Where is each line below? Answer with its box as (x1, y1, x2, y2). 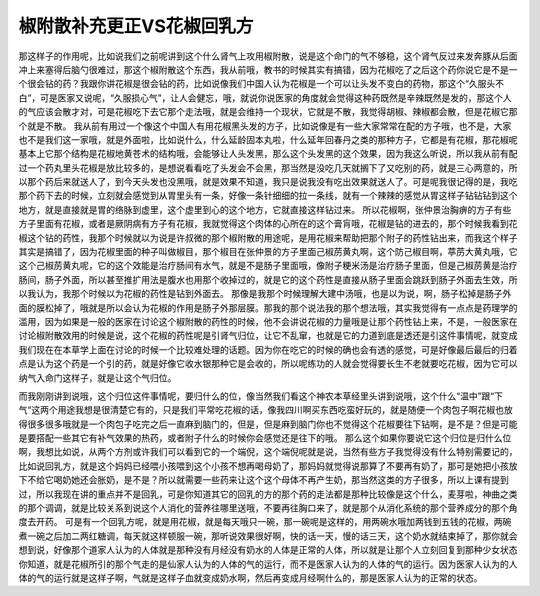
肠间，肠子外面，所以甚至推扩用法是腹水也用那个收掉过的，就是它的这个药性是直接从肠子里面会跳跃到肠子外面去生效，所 (18, 273, 518, 285)
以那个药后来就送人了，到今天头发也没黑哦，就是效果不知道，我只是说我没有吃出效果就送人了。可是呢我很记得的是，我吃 (18, 176, 518, 188)
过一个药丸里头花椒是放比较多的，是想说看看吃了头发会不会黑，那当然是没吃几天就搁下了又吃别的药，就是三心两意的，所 (18, 161, 518, 174)
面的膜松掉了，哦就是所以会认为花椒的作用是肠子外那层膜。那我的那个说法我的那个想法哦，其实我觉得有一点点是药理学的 (18, 301, 518, 314)
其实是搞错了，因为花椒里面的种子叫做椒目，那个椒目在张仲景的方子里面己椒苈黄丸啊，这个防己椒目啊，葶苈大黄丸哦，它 (18, 246, 518, 258)
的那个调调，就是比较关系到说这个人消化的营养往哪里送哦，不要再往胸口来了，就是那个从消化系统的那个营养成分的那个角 (18, 502, 518, 514)
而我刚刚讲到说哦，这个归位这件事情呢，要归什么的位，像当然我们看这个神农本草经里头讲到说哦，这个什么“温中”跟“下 (18, 390, 504, 402)
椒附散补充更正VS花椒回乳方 (18, 15, 254, 37)
